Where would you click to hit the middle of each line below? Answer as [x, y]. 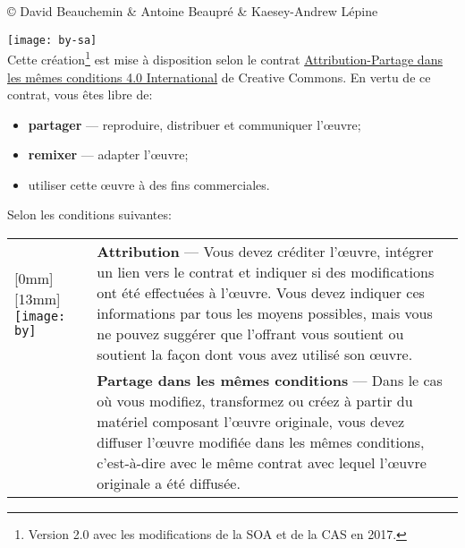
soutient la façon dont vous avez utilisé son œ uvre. [255, 355]
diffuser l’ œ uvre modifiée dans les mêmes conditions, [261, 442]
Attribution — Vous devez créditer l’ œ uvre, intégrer [265, 252]
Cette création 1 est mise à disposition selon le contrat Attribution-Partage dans [225, 58]
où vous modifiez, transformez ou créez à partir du [255, 401]
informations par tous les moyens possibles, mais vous [265, 313]
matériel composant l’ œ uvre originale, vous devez [251, 422]
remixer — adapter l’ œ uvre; [108, 154]
